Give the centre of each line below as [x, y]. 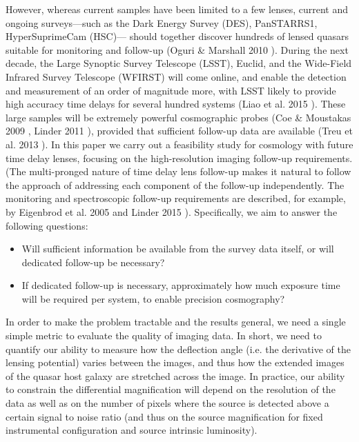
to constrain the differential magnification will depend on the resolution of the [171, 389]
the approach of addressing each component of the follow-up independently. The [175, 184]
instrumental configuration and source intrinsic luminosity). [132, 430]
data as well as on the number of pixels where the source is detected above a [167, 403]
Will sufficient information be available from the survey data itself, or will [178, 249]
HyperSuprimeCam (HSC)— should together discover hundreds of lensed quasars [177, 36]
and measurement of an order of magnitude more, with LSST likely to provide [171, 90]
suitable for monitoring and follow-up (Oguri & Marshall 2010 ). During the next [177, 49]
